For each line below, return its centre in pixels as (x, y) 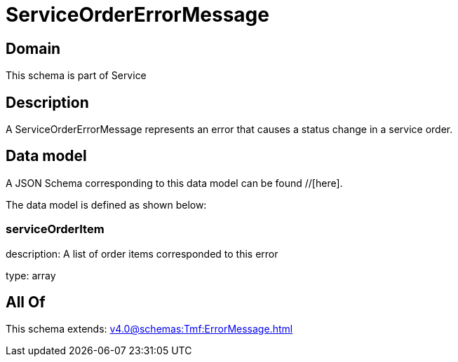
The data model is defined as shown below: (106, 204)
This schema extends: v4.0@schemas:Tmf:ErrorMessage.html (149, 329)
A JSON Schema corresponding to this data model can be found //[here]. (174, 183)
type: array (31, 275)
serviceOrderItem (55, 229)
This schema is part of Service (76, 76)
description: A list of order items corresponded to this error (142, 253)
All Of (26, 302)
